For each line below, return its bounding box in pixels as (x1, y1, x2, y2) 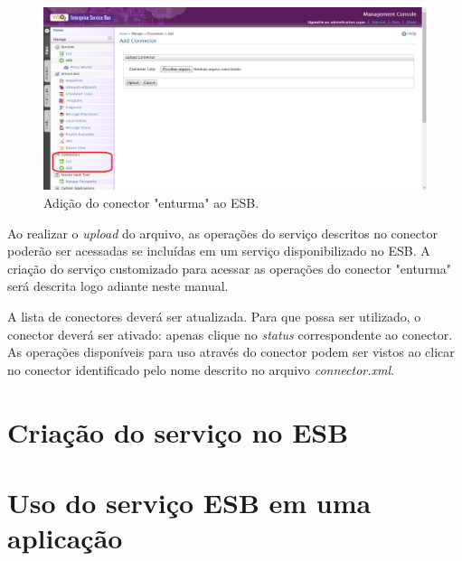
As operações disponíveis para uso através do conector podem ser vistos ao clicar (7, 342, 455, 361)
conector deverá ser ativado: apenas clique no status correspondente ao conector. (7, 324, 453, 343)
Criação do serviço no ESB (7, 413, 349, 450)
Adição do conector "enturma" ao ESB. (43, 193, 259, 212)
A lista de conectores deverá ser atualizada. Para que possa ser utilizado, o (7, 307, 421, 326)
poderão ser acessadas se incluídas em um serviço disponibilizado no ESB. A (7, 241, 430, 260)
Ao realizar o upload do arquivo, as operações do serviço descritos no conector (7, 223, 438, 242)
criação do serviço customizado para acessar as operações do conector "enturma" (7, 258, 452, 277)
